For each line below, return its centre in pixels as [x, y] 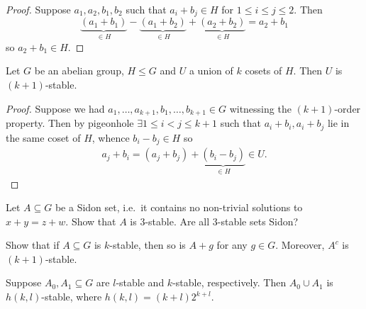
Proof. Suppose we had [55, 108]
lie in [338, 123]
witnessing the [260, 108]
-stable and [140, 282]
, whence [111, 137]
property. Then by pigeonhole [70, 123]
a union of [211, 71]
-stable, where [72, 297]
